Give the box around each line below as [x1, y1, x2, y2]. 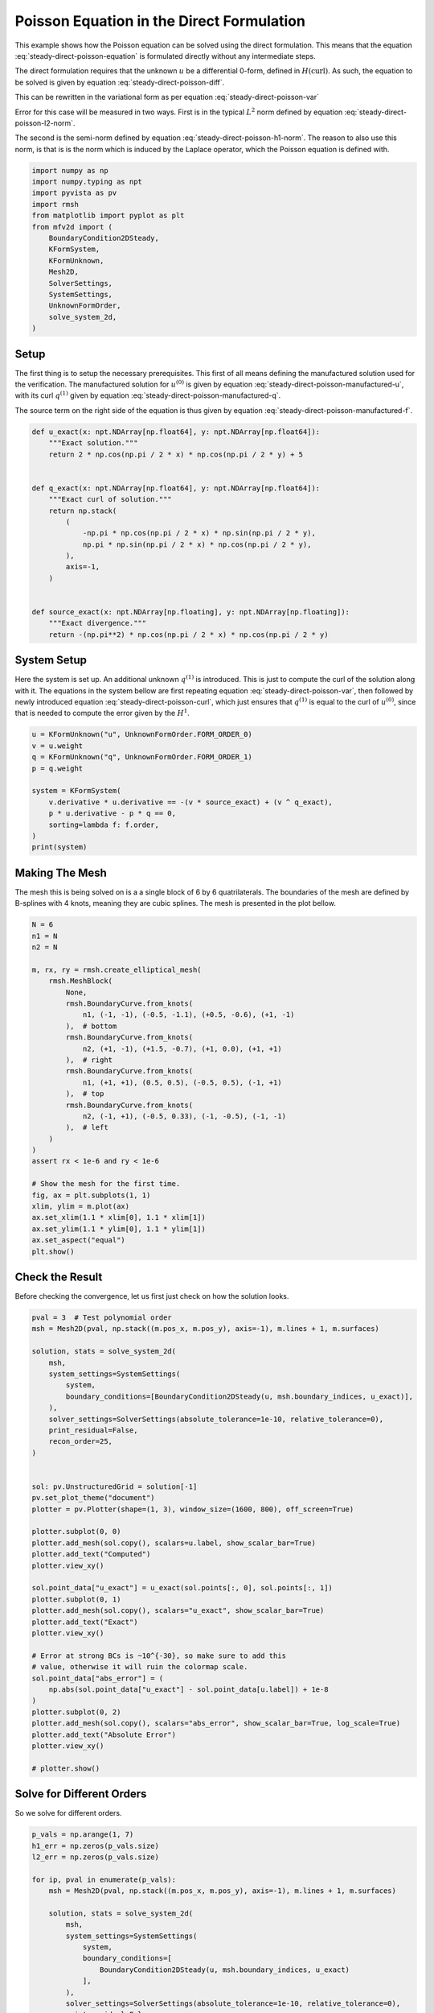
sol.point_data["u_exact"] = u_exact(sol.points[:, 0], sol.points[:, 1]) [31, 1583, 334, 1593]
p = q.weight [31, 763, 84, 773]
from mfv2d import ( [31, 222, 113, 231]
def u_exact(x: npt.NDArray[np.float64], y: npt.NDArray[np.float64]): [31, 427, 321, 436]
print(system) [31, 842, 88, 852]
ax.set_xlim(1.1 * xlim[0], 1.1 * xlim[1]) [31, 1213, 207, 1222]
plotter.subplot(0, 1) [31, 1594, 121, 1604]
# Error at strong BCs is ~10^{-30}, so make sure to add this [31, 1651, 287, 1660]
